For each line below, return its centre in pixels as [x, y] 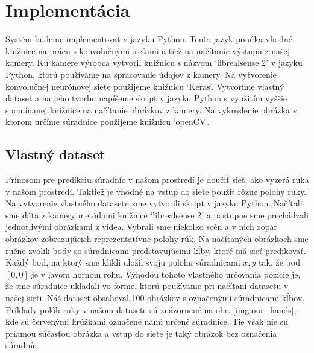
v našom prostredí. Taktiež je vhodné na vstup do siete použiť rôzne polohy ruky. [156, 191]
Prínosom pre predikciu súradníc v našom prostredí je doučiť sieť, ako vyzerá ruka [157, 180]
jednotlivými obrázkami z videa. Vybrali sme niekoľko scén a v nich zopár [141, 227]
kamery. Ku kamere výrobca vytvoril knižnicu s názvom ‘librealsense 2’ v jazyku [154, 62]
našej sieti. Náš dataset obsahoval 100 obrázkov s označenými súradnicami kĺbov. [155, 298]
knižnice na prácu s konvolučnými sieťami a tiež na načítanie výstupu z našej [148, 50]
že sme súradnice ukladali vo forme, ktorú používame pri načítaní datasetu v [147, 286]
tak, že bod [279, 262]
